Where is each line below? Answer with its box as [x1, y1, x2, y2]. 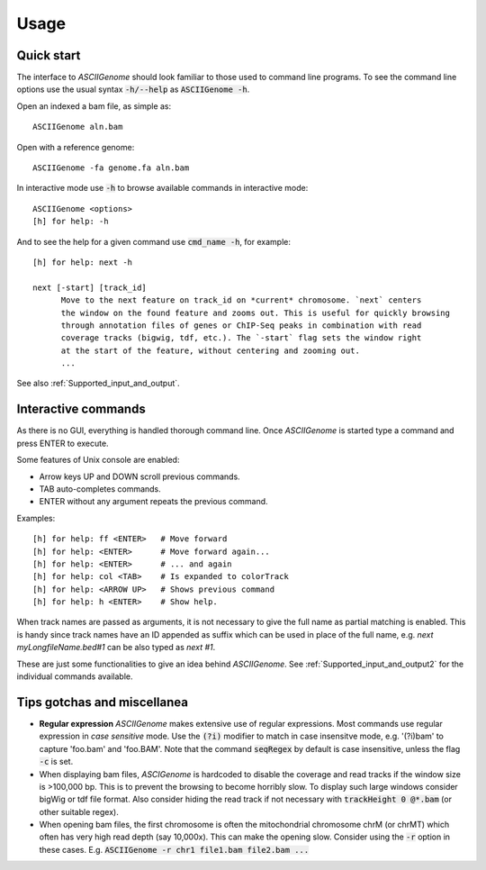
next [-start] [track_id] [32, 282, 148, 293]
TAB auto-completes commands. [39, 483, 161, 494]
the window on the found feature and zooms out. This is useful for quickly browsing [60, 307, 450, 318]
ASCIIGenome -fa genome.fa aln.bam [32, 163, 190, 173]
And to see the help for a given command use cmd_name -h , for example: [16, 236, 292, 247]
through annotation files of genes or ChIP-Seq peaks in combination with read [60, 320, 422, 331]
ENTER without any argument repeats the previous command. [39, 496, 269, 507]
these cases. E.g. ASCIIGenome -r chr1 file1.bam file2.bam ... [39, 844, 310, 855]
